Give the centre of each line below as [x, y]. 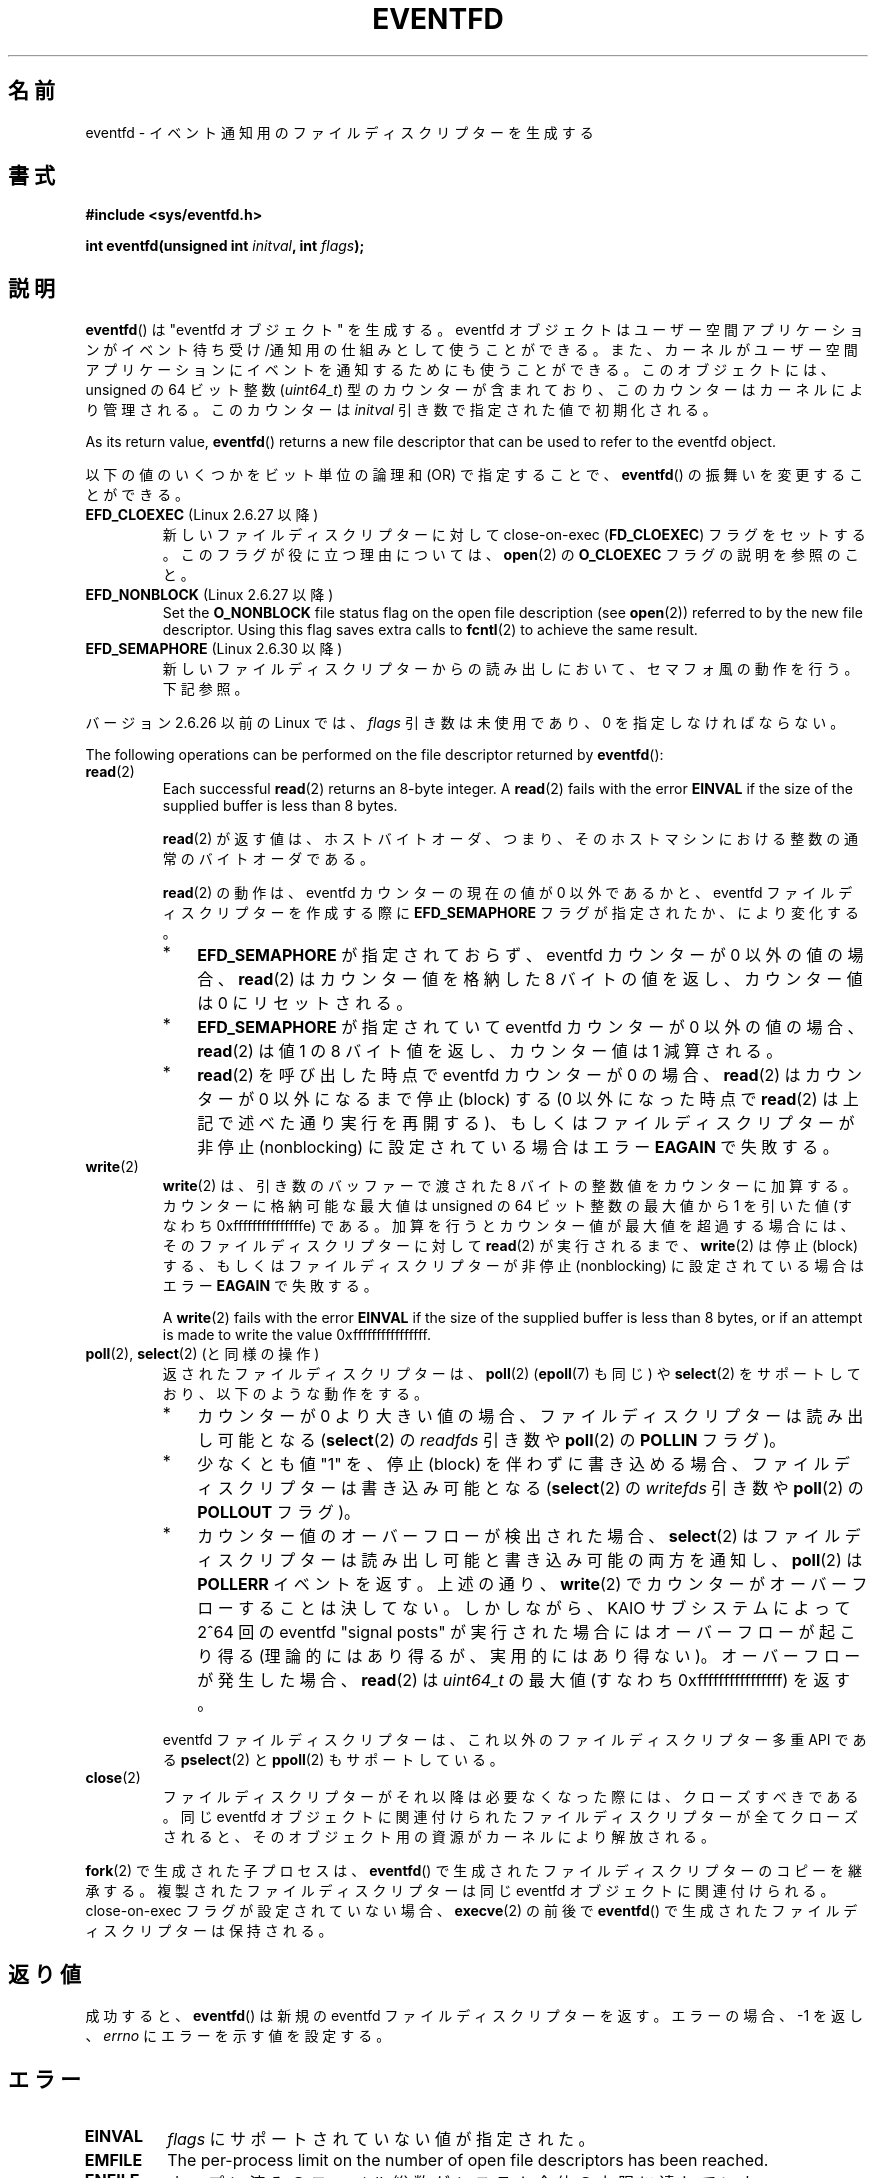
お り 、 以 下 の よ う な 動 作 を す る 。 [295, 1394]
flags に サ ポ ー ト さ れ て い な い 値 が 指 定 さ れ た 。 [381, 2138]
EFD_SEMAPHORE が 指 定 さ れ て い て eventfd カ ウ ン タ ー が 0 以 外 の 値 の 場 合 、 [530, 1027]
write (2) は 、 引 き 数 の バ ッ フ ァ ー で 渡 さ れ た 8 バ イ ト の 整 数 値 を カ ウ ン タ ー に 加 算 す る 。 [509, 1186]
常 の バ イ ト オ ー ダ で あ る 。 [268, 859]
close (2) [113, 1778]
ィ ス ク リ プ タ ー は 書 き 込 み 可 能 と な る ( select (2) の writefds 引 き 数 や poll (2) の [530, 1488]
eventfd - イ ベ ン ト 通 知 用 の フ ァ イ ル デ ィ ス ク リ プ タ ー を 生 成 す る [339, 132]
